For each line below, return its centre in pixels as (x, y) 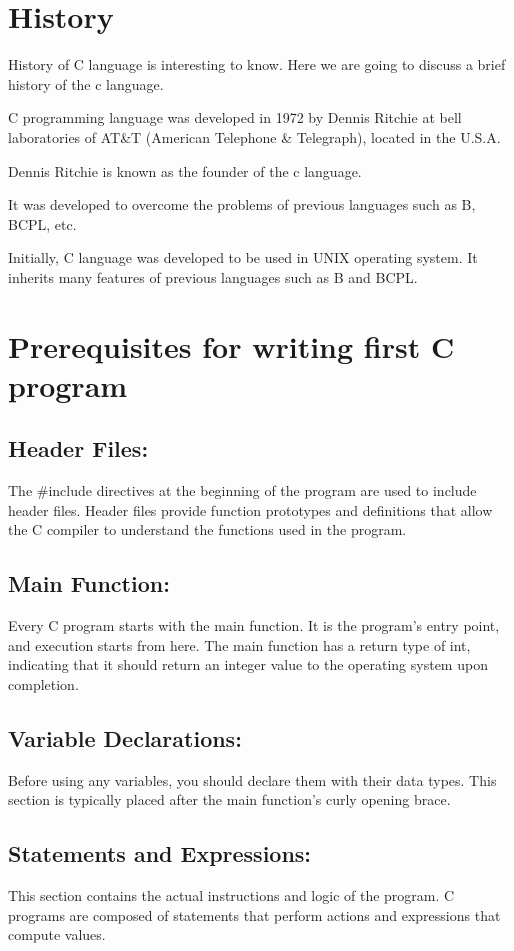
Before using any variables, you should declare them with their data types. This (252, 779)
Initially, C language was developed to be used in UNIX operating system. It (243, 257)
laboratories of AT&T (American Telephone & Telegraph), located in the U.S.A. (254, 136)
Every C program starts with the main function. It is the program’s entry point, (254, 625)
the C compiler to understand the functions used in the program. (207, 529)
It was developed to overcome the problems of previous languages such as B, (242, 204)
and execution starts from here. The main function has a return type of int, (239, 644)
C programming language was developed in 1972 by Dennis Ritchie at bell (235, 117)
